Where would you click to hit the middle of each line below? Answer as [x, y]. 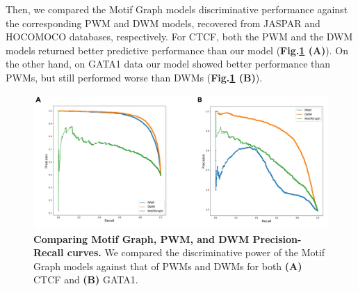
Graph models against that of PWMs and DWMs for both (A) [168, 266]
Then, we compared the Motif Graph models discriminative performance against [177, 9]
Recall [49, 252]
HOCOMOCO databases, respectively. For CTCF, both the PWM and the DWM [179, 37]
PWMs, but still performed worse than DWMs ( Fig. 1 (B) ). [134, 77]
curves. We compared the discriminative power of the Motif [196, 252]
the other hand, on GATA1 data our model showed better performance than [168, 64]
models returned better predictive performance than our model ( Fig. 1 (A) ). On [177, 50]
